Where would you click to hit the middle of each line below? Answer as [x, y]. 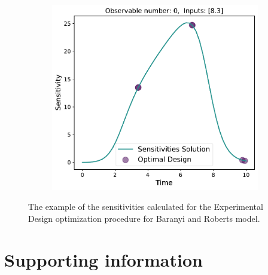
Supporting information [103, 259]
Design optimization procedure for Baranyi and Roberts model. [144, 218]
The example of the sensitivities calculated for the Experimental [146, 207]
